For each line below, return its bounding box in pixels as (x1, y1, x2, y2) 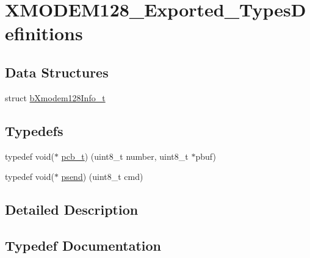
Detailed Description (5, 200, 139, 219)
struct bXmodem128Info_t (5, 91, 106, 104)
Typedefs (5, 121, 63, 140)
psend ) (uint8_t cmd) (61, 170, 143, 183)
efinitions (5, 21, 83, 46)
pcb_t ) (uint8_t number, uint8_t (61, 149, 189, 162)
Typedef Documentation (5, 235, 161, 254)
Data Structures (5, 62, 109, 81)
